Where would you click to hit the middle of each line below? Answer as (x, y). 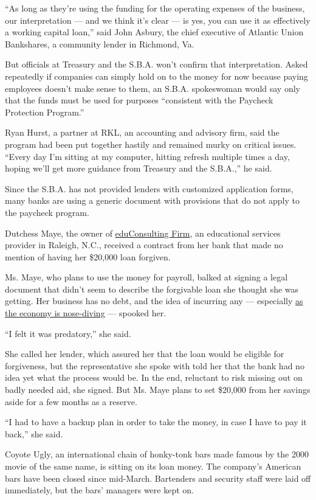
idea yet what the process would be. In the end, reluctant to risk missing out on (154, 377)
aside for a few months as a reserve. (71, 401)
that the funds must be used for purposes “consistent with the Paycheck (139, 100)
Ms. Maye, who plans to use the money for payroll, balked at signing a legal (146, 277)
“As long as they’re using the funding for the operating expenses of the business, (155, 8)
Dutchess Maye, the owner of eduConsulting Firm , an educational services (143, 233)
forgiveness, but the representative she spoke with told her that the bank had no (155, 365)
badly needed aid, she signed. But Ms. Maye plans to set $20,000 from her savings (158, 390)
